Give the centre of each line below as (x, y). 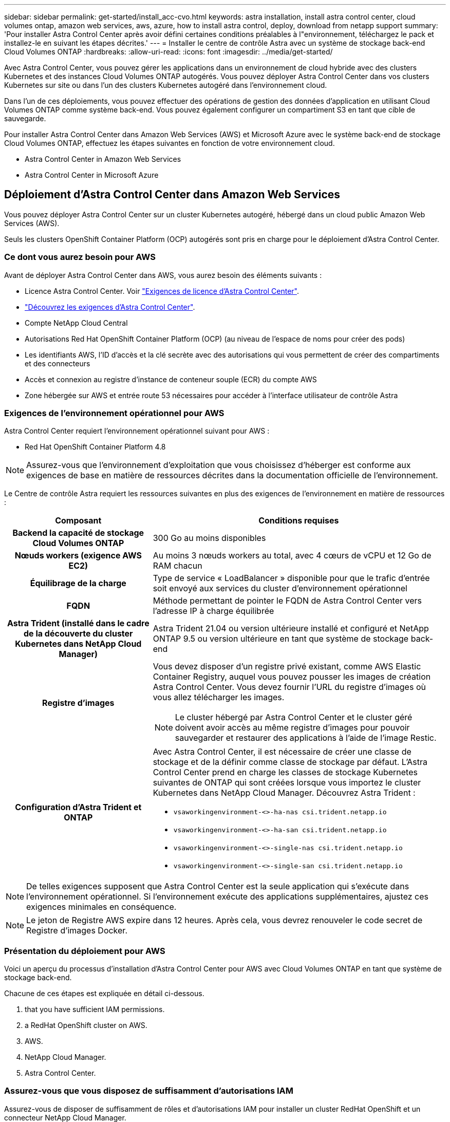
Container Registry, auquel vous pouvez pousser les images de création (292, 677)
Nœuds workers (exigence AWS (78, 556)
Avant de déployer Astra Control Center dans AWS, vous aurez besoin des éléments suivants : (163, 275)
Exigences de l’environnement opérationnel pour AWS (114, 413)
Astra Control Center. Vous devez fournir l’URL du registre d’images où (289, 687)
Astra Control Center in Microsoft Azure (92, 175)
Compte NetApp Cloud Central (76, 323)
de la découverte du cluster (78, 634)
